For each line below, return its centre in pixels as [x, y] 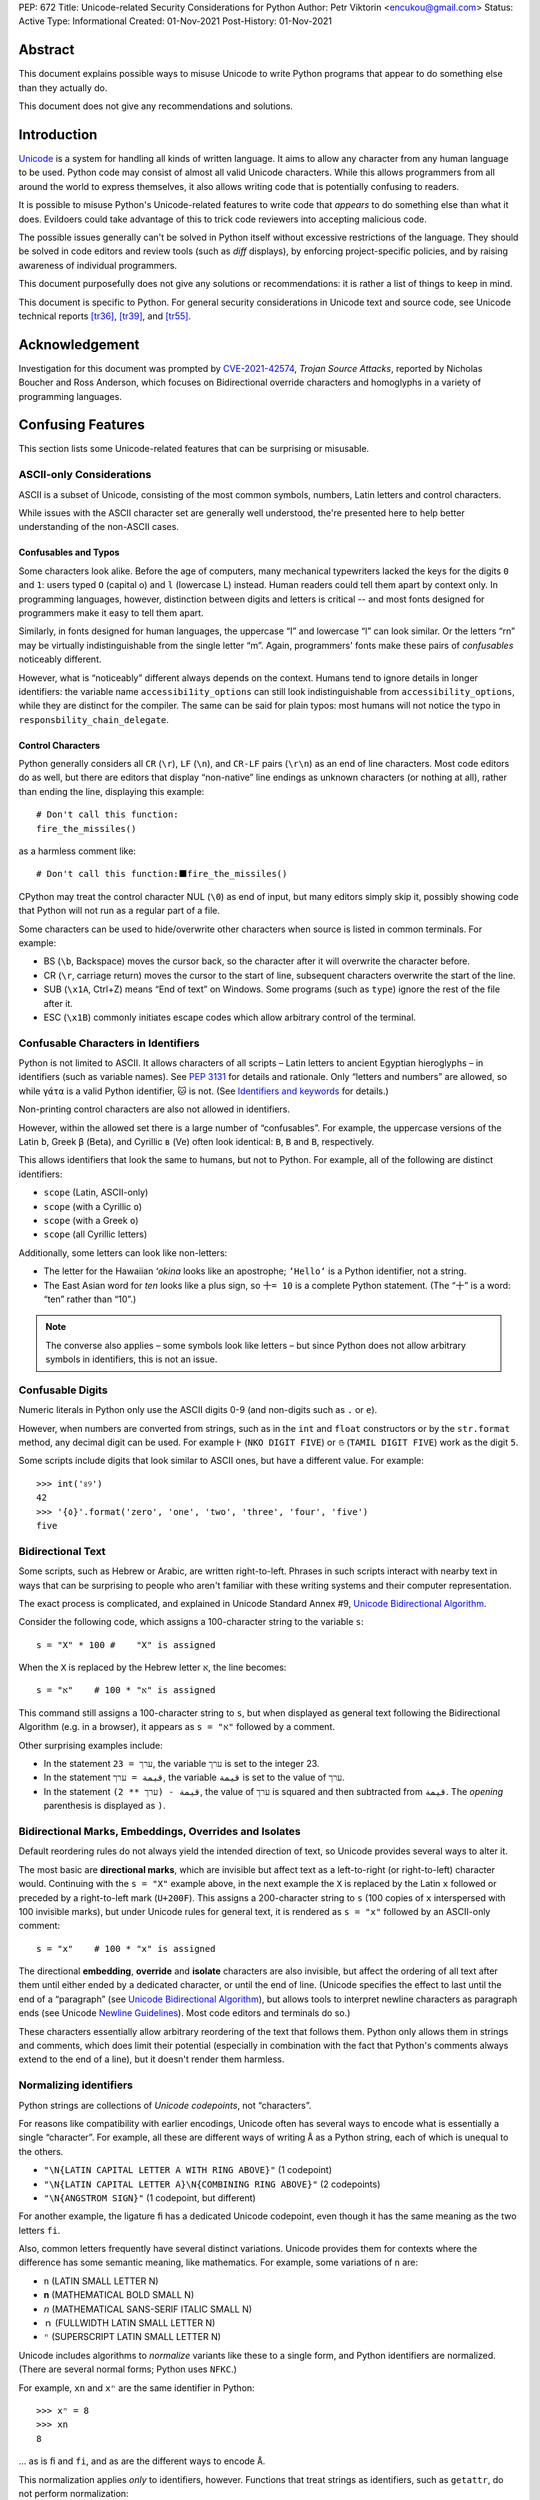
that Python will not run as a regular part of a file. [119, 911]
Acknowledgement [79, 344]
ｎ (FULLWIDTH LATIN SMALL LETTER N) [129, 2323]
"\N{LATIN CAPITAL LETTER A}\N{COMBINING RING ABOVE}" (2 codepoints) [212, 2184]
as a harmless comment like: [77, 851]
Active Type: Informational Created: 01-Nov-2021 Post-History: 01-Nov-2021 [175, 21]
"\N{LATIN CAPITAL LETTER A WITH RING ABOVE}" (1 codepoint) [187, 2170]
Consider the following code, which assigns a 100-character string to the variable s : [191, 1622]
